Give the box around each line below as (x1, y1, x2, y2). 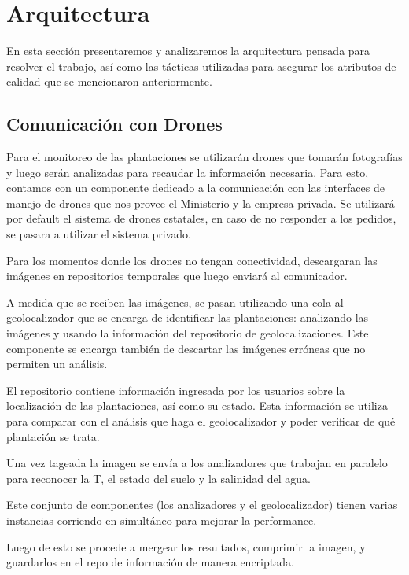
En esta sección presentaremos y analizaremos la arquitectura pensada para (6, 42, 370, 59)
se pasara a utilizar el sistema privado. (6, 226, 191, 242)
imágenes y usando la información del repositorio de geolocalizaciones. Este (6, 325, 369, 341)
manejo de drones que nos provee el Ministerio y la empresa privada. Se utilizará (6, 194, 395, 211)
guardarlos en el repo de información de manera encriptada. (6, 554, 294, 570)
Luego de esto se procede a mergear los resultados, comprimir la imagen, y (6, 538, 366, 555)
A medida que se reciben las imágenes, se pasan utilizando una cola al (6, 293, 344, 310)
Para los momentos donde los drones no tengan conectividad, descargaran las (6, 252, 378, 268)
